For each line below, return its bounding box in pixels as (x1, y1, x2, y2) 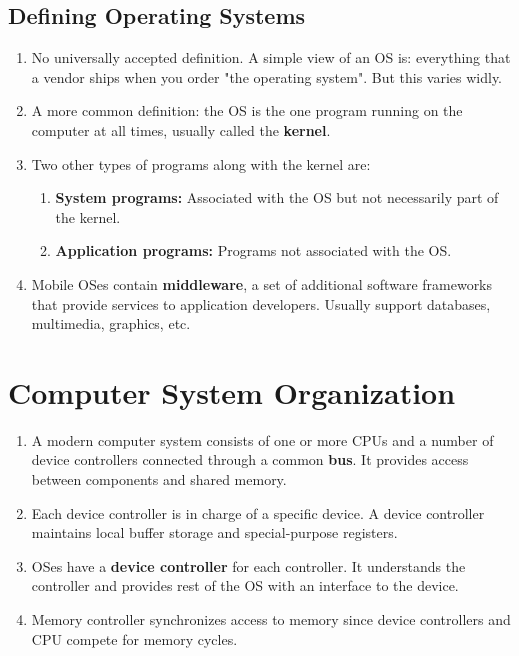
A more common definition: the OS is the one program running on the (31, 100, 463, 121)
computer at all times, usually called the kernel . (31, 119, 331, 140)
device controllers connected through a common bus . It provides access (31, 449, 469, 470)
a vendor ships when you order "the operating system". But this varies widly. (31, 66, 503, 87)
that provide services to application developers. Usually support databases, (31, 293, 491, 314)
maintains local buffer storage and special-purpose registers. (31, 522, 398, 543)
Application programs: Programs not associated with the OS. (55, 240, 452, 261)
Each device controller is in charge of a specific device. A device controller (31, 502, 485, 523)
